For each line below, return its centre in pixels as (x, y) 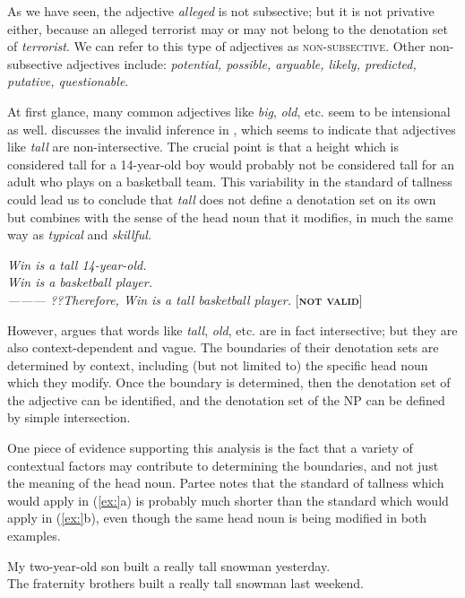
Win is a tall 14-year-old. (77, 264)
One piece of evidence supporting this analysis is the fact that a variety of (210, 448)
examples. (34, 536)
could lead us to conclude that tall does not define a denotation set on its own (222, 199)
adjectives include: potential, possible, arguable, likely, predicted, (241, 63)
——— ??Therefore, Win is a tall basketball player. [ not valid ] (185, 299)
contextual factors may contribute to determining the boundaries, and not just (223, 465)
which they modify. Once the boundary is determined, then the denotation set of (229, 382)
